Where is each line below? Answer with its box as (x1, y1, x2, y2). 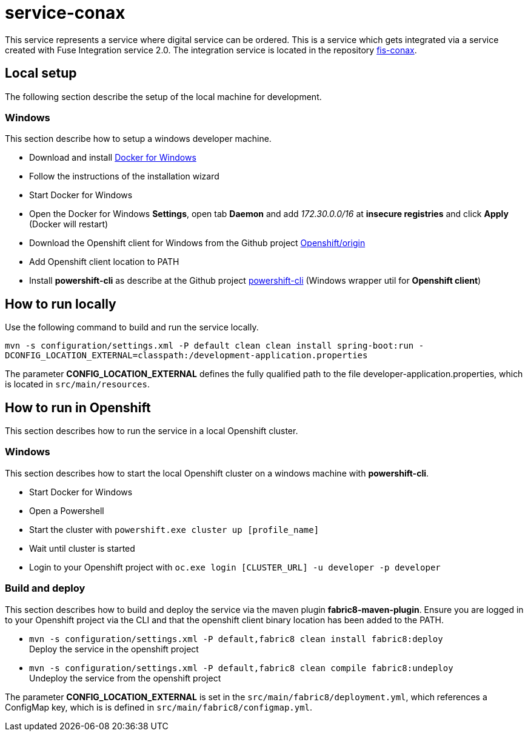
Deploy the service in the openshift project (29, 643, 199, 654)
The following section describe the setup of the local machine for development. (5, 91, 322, 102)
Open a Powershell (29, 505, 104, 516)
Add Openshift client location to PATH (29, 256, 179, 267)
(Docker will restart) (29, 219, 109, 230)
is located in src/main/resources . (5, 379, 150, 390)
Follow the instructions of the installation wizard (29, 171, 219, 182)
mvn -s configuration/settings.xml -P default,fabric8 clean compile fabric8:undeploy (29, 663, 453, 673)
